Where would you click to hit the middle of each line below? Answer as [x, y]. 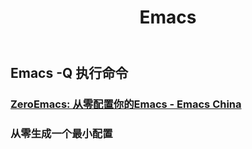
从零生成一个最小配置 [61, 134]
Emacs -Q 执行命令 [69, 73]
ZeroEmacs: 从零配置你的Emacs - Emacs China [126, 104]
